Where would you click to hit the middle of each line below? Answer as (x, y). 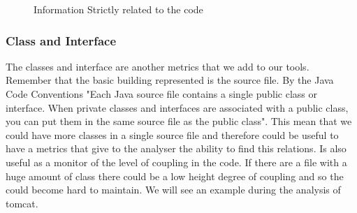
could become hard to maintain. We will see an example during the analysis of (173, 190)
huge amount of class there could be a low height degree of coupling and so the (175, 176)
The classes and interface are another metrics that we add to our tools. (158, 66)
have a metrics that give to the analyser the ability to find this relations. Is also (176, 148)
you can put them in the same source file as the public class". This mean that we (179, 121)
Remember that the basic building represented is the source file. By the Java (170, 80)
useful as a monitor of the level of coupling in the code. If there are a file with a (176, 162)
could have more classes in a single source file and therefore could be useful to (172, 134)
